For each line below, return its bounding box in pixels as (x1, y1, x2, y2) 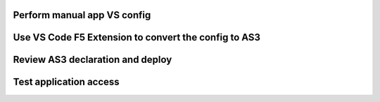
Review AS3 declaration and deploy (13, 54, 172, 66)
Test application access (13, 76, 120, 88)
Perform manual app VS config (13, 9, 151, 21)
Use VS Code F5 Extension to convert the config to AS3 (13, 31, 260, 43)
